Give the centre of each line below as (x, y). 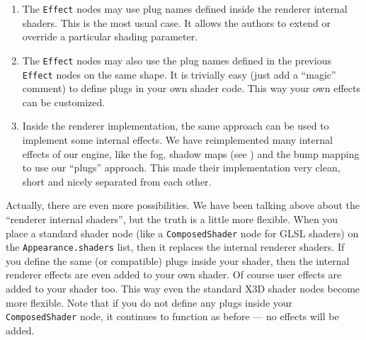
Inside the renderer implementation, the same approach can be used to (176, 126)
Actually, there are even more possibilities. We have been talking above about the (183, 205)
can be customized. (64, 102)
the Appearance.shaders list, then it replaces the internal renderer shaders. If (175, 247)
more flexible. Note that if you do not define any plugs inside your (149, 302)
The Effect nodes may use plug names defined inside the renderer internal (185, 8)
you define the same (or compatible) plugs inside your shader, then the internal (178, 260)
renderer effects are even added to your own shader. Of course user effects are (174, 274)
